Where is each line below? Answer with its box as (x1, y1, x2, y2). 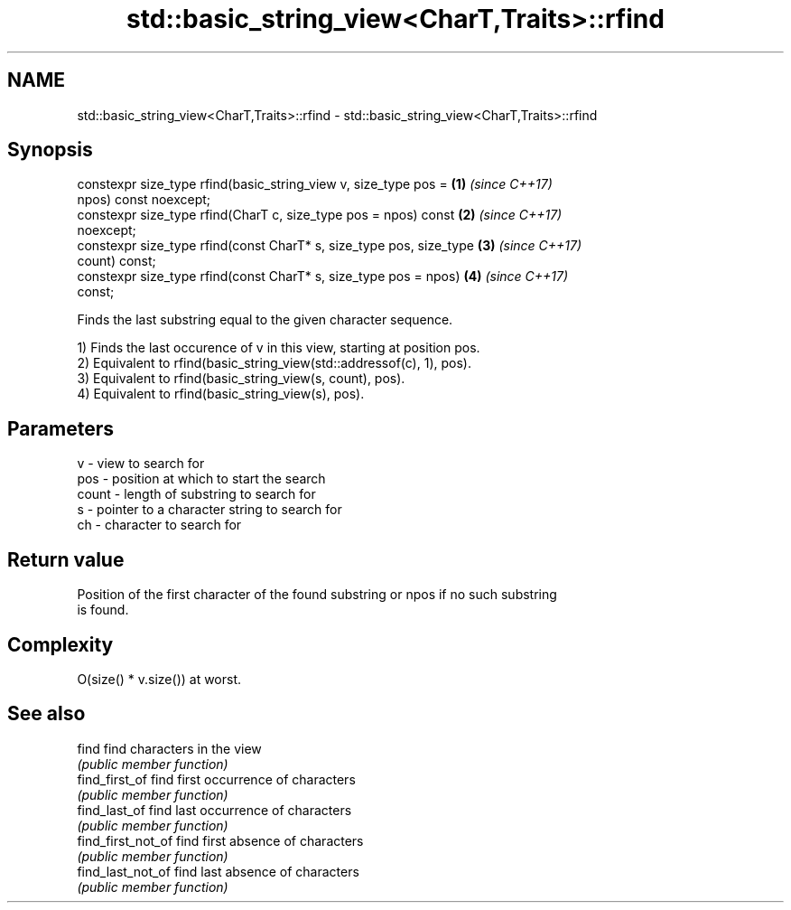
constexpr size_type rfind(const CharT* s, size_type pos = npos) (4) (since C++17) (77, 268, 569, 285)
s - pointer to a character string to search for (77, 502, 342, 518)
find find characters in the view (77, 740, 262, 756)
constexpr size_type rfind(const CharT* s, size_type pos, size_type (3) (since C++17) (77, 238, 582, 254)
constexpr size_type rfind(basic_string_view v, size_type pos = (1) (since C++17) (77, 176, 553, 192)
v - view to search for (77, 455, 205, 472)
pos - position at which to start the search (77, 471, 326, 487)
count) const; (77, 253, 156, 269)
